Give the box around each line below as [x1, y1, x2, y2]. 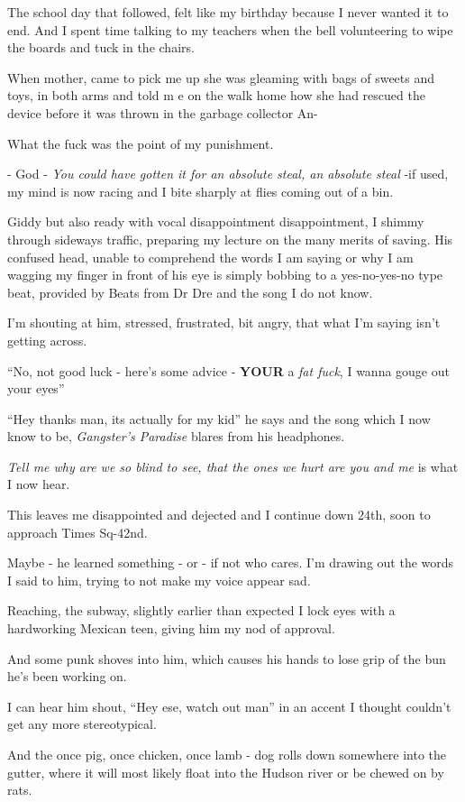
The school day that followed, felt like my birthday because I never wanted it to [7, 3, 449, 21]
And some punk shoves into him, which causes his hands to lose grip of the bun [7, 649, 446, 668]
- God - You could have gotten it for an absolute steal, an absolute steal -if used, [7, 164, 449, 183]
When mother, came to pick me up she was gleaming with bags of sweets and [7, 68, 435, 87]
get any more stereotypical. [7, 714, 157, 733]
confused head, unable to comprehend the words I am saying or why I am [7, 247, 414, 266]
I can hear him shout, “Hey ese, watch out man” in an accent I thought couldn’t [7, 696, 451, 715]
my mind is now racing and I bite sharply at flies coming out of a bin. [7, 181, 394, 200]
